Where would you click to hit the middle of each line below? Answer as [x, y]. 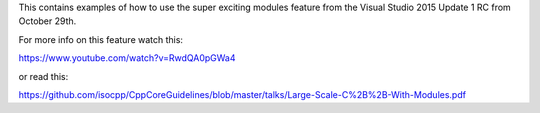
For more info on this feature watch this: [101, 39]
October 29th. [47, 21]
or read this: [43, 76]
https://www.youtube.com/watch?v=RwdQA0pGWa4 [127, 58]
